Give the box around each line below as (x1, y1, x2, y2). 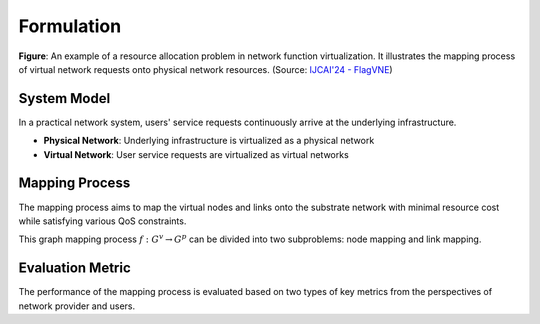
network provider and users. (18, 300, 136, 312)
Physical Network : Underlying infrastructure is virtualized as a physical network (43, 135, 375, 147)
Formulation (18, 15, 122, 37)
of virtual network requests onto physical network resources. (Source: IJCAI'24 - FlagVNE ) (18, 63, 394, 75)
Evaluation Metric (18, 260, 132, 277)
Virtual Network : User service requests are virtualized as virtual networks (43, 148, 349, 160)
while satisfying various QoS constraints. (18, 215, 187, 227)
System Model (18, 90, 111, 107)
